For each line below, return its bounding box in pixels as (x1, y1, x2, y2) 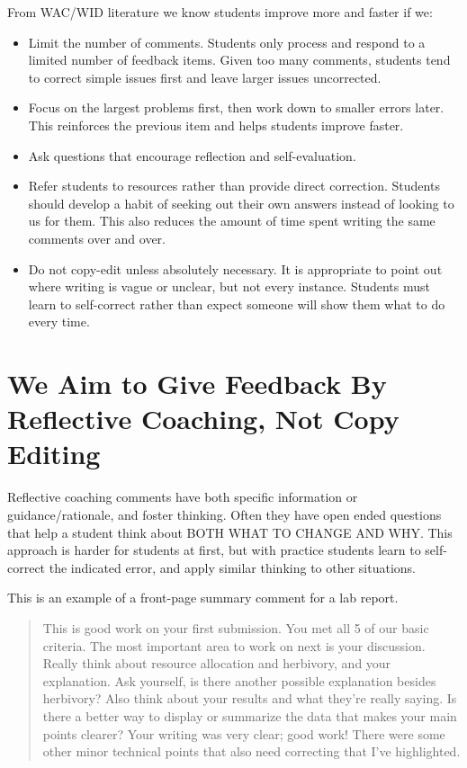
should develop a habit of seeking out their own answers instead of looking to (28, 193, 454, 212)
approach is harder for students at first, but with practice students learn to (7, 540, 421, 559)
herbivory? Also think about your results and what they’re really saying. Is (42, 689, 457, 708)
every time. (28, 312, 90, 331)
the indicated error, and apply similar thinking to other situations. (49, 558, 417, 576)
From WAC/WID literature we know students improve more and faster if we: (7, 3, 433, 21)
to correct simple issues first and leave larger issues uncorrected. (28, 67, 382, 86)
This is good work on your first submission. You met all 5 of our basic (42, 618, 429, 637)
